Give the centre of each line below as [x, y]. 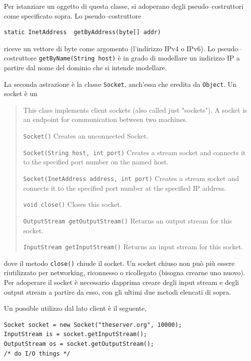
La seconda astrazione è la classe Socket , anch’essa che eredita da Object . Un [120, 84]
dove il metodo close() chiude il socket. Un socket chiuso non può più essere [119, 263]
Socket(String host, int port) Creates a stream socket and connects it [134, 152]
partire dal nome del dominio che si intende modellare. [86, 68]
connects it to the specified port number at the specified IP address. [125, 188]
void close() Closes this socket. [72, 204]
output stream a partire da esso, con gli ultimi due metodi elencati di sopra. [117, 291]
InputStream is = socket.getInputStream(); [76, 334]
